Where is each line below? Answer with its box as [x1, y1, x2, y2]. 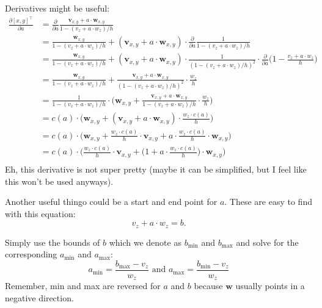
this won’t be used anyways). [5, 174, 114, 187]
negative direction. [5, 292, 74, 304]
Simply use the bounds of [5, 235, 100, 248]
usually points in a [235, 279, 305, 292]
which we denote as [109, 235, 181, 248]
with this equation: [5, 207, 76, 220]
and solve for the [236, 235, 299, 248]
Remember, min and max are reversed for [5, 279, 161, 292]
